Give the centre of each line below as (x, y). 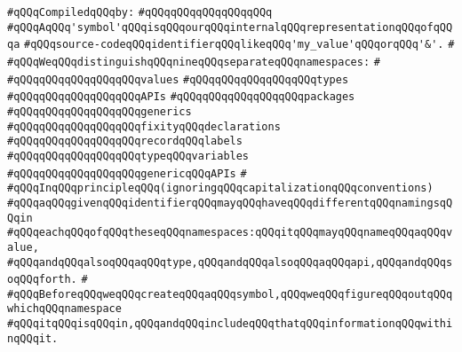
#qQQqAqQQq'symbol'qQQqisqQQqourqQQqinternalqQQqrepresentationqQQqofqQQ (230, 27)
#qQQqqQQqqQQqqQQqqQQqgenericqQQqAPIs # (127, 173)
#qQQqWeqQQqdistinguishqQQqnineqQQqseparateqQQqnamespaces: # (194, 62)
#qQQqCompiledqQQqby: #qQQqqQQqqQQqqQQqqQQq (140, 12)
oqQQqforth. (42, 280)
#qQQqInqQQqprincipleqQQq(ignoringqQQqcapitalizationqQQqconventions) (220, 188)
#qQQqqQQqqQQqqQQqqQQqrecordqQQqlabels (125, 141)
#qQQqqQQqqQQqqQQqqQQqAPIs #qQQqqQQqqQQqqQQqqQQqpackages (181, 97)
